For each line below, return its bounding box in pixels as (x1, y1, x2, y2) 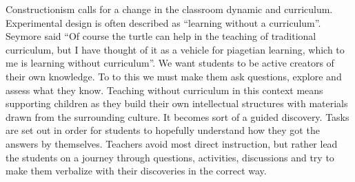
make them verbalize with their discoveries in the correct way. (6, 163, 267, 178)
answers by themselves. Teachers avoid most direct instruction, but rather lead (6, 136, 338, 150)
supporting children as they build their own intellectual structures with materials (6, 96, 348, 111)
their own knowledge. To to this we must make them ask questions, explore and (6, 69, 342, 83)
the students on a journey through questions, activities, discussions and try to (6, 150, 334, 164)
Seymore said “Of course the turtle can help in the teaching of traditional (6, 29, 316, 43)
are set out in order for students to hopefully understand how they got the (6, 123, 320, 137)
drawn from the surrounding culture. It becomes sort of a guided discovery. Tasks (6, 109, 349, 124)
